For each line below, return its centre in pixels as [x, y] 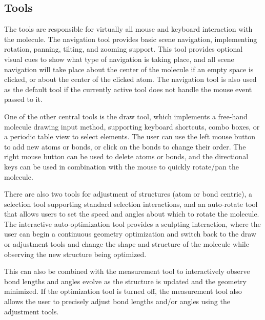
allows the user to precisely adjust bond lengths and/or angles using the [117, 301]
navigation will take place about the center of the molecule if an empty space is [129, 69]
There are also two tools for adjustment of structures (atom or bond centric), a [128, 194]
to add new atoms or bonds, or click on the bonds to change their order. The [125, 146]
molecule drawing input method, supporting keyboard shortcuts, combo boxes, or [132, 126]
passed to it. [23, 99]
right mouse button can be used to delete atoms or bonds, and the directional [126, 156]
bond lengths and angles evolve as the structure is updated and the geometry [126, 281]
